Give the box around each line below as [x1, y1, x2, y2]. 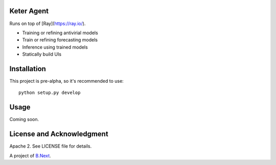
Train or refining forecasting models [22, 37, 98, 43]
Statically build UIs [22, 51, 61, 57]
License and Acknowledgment [9, 130, 108, 138]
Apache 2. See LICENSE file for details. [9, 143, 92, 149]
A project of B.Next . [9, 152, 51, 158]
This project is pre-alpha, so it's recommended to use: [9, 78, 124, 84]
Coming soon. [9, 116, 39, 123]
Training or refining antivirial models [22, 30, 98, 36]
